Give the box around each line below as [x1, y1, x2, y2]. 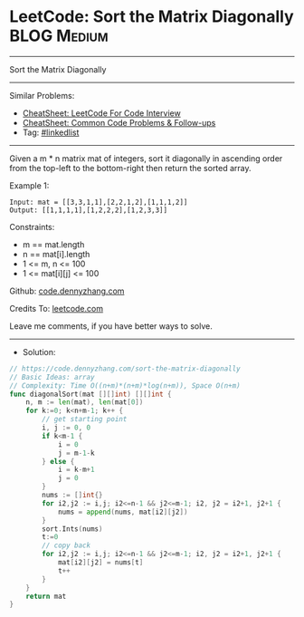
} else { [42, 457, 75, 466]
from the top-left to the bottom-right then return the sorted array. [9, 162, 252, 173]
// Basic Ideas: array [9, 372, 95, 381]
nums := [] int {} [42, 491, 103, 500]
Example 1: [9, 179, 50, 191]
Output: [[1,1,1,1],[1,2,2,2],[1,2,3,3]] [9, 206, 168, 215]
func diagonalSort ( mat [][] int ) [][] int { [9, 390, 172, 399]
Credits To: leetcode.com [9, 303, 104, 313]
